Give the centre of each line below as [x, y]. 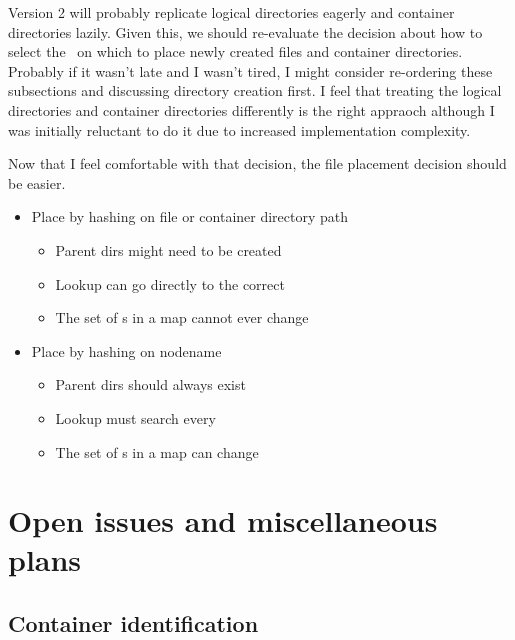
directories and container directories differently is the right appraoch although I [251, 109]
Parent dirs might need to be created [168, 249]
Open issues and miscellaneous [223, 520]
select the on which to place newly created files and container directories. [235, 51]
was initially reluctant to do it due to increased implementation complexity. [239, 129]
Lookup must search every [135, 417]
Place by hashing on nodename [126, 350]
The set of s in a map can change [157, 451]
